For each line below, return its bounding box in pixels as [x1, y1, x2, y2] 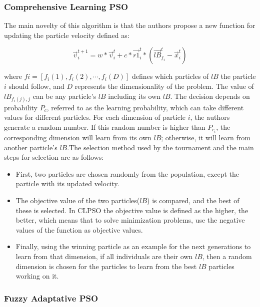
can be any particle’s [32, 90, 96, 101]
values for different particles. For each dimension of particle [4, 112, 186, 122]
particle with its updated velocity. [15, 178, 119, 189]
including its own [108, 90, 161, 101]
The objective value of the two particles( [15, 195, 140, 206]
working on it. [15, 271, 59, 281]
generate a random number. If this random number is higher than [4, 121, 205, 132]
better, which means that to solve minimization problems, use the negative [15, 215, 245, 225]
